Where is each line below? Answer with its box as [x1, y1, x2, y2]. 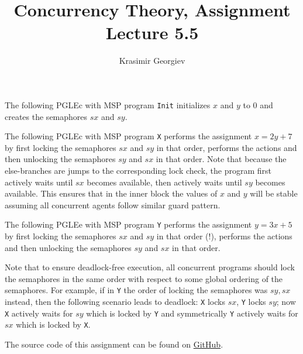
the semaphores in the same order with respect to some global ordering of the [5, 272, 283, 284]
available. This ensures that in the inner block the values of [5, 187, 218, 200]
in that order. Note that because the [156, 153, 287, 165]
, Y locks [236, 295, 266, 308]
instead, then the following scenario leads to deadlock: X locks [5, 295, 225, 308]
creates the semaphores [5, 110, 88, 122]
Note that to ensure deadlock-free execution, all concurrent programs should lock [5, 261, 295, 273]
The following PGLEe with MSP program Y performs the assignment [5, 218, 252, 231]
